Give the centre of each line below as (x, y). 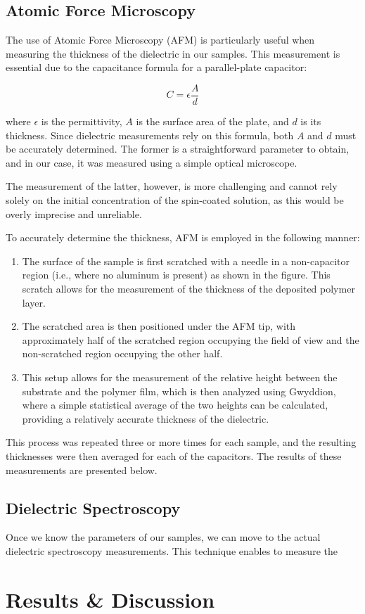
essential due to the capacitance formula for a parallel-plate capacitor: (156, 67)
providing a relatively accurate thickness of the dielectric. (146, 418)
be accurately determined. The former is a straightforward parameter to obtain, (178, 149)
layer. (34, 302)
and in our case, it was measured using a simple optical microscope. (152, 162)
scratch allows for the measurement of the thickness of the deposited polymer (188, 288)
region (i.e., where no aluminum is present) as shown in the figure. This (176, 275)
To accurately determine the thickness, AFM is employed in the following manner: (183, 237)
